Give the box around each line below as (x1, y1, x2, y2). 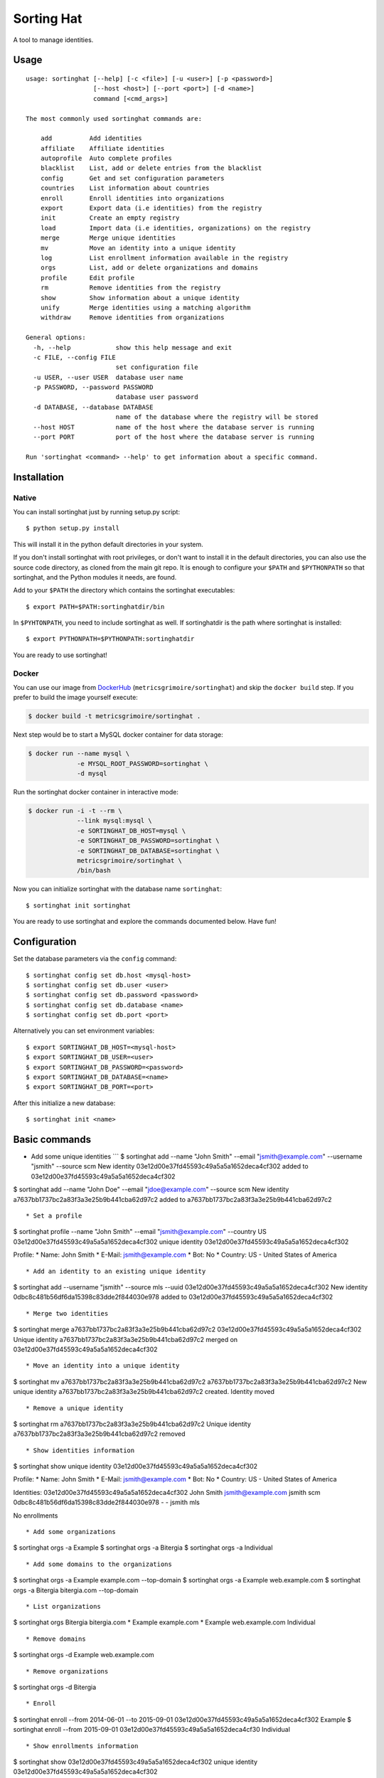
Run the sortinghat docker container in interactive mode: (13, 788, 179, 797)
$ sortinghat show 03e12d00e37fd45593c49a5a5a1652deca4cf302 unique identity (13, 1757, 258, 1766)
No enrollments (13, 1511, 58, 1520)
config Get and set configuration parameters (40, 174, 225, 182)
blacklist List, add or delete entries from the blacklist (40, 164, 262, 172)
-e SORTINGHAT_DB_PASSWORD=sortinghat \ (77, 836, 220, 845)
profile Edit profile (40, 274, 135, 282)
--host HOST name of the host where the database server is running (33, 423, 315, 431)
